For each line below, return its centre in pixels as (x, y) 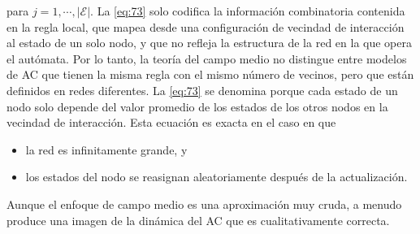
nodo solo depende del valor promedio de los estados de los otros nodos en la (197, 106)
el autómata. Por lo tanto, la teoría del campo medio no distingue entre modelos (207, 58)
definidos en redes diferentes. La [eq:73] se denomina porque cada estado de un (202, 90)
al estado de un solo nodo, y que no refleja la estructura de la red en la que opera (209, 43)
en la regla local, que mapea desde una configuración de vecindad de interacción (206, 26)
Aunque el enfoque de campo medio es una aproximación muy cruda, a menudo (204, 204)
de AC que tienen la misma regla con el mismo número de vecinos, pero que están (210, 74)
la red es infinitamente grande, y (106, 149)
